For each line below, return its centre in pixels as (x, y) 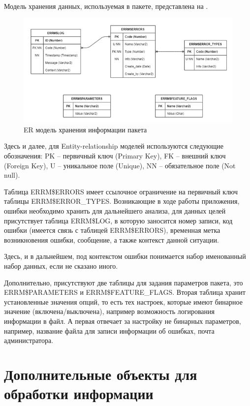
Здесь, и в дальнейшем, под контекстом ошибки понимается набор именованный (125, 256)
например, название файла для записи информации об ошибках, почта (109, 330)
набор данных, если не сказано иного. (61, 265)
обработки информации (79, 393)
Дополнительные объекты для (101, 374)
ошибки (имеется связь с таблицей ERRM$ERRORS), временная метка (112, 230)
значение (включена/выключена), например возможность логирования (109, 311)
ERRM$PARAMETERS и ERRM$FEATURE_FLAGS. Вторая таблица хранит (125, 292)
